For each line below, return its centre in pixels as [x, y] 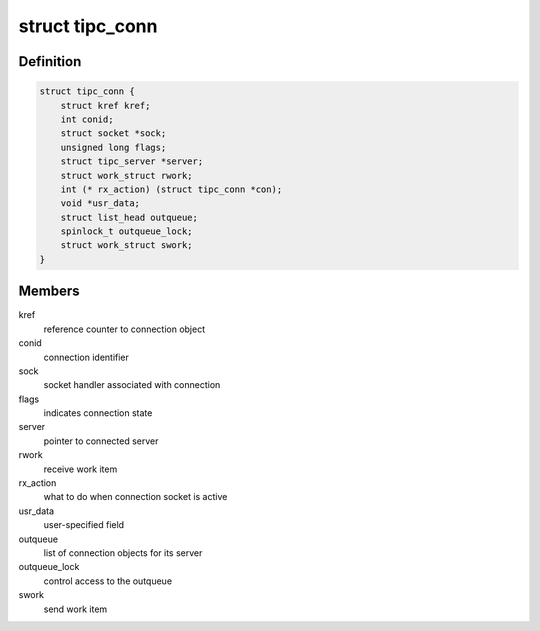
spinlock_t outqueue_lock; [127, 231]
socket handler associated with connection [132, 385]
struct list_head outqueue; [129, 217]
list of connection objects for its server [123, 552]
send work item [75, 609]
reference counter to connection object [124, 329]
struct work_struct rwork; [127, 175]
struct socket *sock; [113, 133]
